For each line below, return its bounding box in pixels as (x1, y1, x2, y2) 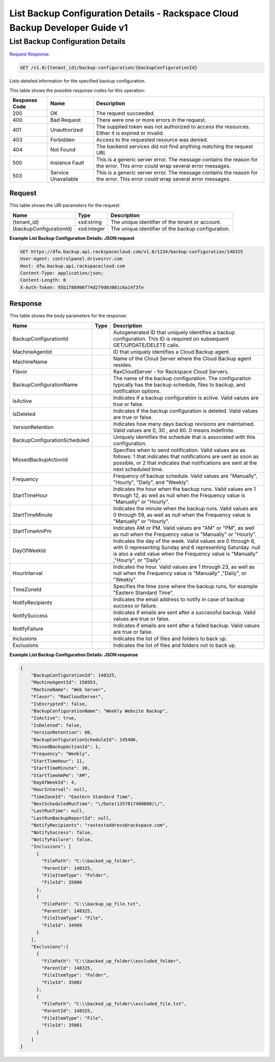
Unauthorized (50, 126, 84, 133)
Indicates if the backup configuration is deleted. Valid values (113, 407, 258, 414)
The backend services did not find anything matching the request (96, 143, 253, 150)
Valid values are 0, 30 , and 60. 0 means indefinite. (113, 427, 235, 434)
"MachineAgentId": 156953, (31, 679, 99, 685)
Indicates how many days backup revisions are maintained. (113, 420, 255, 427)
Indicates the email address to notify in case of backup (113, 596, 245, 603)
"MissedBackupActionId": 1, (31, 744, 101, 750)
